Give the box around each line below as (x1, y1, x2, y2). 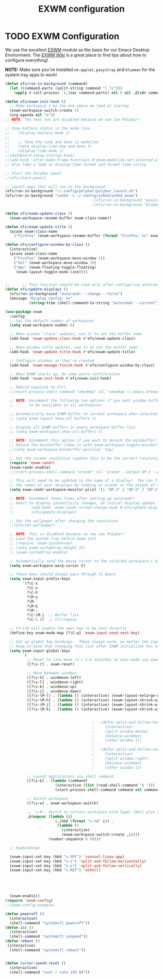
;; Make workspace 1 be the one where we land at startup (9, 104, 130, 109)
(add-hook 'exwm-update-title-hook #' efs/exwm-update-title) (9, 349, 136, 354)
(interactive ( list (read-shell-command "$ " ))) (55, 783, 155, 788)
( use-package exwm (5, 309, 42, 314)
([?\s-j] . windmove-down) (26, 689, 81, 694)
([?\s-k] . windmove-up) (26, 684, 77, 689)
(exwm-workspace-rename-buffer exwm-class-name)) (9, 216, 112, 220)
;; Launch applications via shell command (26, 774, 114, 779)
